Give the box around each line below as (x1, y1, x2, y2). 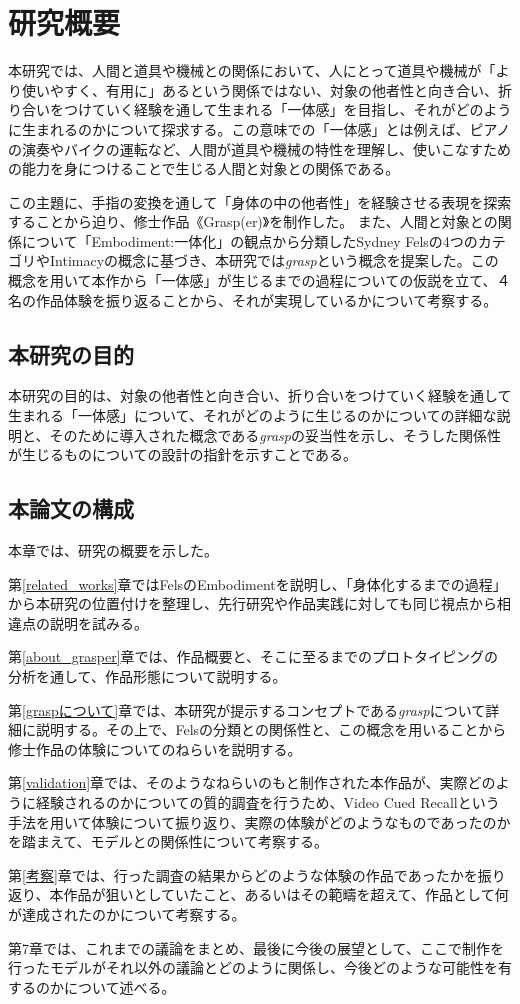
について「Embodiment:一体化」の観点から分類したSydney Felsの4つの (21, 230, 478, 251)
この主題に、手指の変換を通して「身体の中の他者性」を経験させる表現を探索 (8, 191, 512, 212)
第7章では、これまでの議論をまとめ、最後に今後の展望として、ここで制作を (8, 937, 504, 958)
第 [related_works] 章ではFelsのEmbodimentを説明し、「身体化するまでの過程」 (8, 573, 507, 594)
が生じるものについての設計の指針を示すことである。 (8, 444, 358, 465)
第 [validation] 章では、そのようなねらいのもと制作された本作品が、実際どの (8, 772, 496, 793)
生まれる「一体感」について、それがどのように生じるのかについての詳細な (8, 405, 497, 426)
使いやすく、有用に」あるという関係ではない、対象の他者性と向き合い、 (21, 79, 498, 100)
